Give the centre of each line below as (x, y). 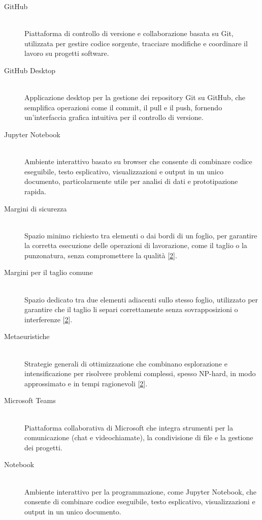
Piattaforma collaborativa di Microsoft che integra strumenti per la (129, 427)
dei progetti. (43, 447)
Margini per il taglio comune (48, 272)
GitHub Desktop (30, 70)
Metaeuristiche (27, 336)
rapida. (35, 191)
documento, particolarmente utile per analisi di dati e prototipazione (131, 181)
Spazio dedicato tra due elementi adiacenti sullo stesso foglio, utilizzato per (141, 299)
